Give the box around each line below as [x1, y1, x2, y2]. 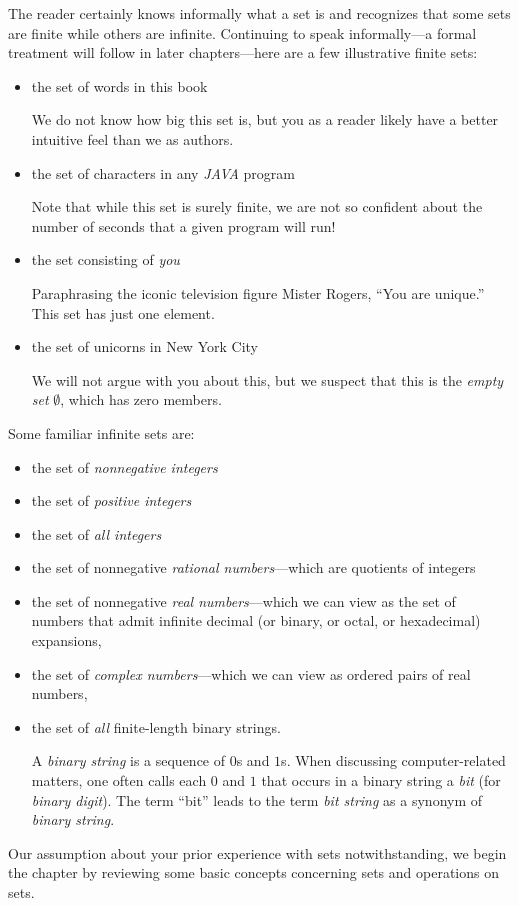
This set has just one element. [31, 302, 215, 323]
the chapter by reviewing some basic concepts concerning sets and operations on [8, 862, 499, 883]
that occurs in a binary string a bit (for [261, 770, 501, 791]
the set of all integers [31, 523, 162, 544]
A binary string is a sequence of [31, 750, 226, 771]
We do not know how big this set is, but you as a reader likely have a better [31, 109, 499, 130]
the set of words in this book [31, 75, 208, 96]
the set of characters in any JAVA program [31, 162, 295, 183]
